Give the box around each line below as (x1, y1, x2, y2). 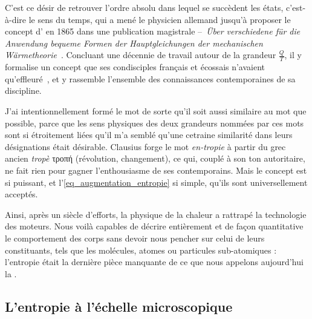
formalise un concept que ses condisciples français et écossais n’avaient (5, 61, 265, 73)
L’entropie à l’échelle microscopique (5, 297, 233, 315)
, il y (284, 48, 302, 61)
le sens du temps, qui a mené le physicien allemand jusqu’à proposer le (28, 13, 291, 25)
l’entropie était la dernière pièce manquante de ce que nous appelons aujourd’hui (5, 255, 304, 268)
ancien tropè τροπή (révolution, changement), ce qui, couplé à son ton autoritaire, (5, 152, 305, 165)
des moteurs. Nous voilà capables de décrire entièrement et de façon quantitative (5, 220, 304, 232)
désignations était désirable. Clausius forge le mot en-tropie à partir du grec (5, 140, 286, 153)
